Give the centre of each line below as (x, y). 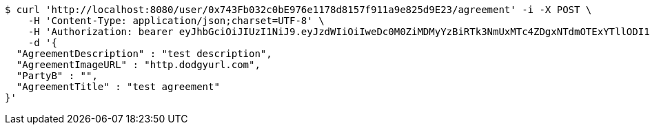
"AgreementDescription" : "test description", (144, 54)
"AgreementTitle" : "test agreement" (118, 87)
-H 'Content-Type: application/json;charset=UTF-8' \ (176, 21)
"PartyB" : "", (57, 76)
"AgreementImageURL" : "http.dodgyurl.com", (138, 65)
